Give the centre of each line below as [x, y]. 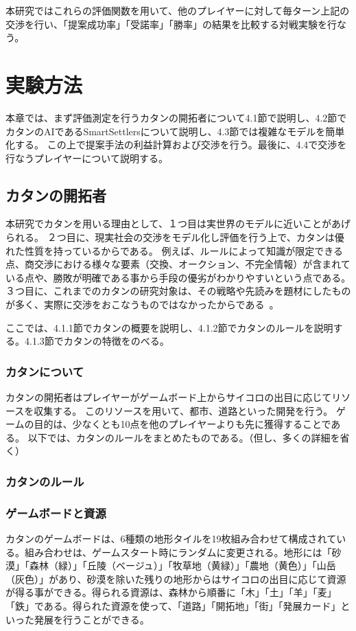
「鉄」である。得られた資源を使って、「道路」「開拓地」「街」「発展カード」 [173, 606]
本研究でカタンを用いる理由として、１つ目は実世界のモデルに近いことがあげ [178, 223]
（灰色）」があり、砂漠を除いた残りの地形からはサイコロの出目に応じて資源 [176, 578]
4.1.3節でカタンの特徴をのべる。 [97, 341]
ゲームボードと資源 [56, 513]
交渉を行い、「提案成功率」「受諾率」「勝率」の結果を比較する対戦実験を [166, 24]
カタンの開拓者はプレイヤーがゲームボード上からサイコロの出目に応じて [169, 397]
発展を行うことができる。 [92, 619]
